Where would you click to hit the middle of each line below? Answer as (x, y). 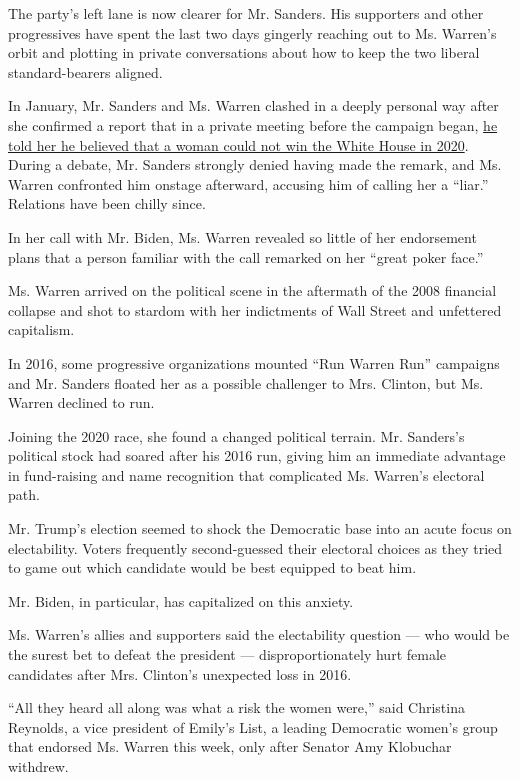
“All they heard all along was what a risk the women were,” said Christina (236, 707)
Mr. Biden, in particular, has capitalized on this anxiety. (181, 600)
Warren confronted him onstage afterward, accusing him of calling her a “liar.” (248, 183)
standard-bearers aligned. (85, 71)
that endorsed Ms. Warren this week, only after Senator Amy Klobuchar (230, 746)
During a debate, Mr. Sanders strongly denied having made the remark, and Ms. (255, 164)
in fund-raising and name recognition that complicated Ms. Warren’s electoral (246, 474)
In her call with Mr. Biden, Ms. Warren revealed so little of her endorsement (242, 236)
